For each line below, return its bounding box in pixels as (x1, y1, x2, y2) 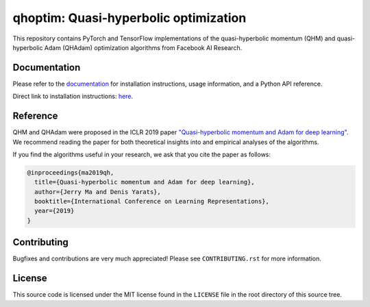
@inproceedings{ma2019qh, (27, 169, 114, 176)
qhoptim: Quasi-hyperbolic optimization (12, 10, 247, 25)
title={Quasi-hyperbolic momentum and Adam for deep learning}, (34, 178, 255, 186)
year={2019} (34, 207, 75, 215)
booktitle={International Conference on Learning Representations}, (34, 197, 270, 206)
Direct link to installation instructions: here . (12, 93, 134, 101)
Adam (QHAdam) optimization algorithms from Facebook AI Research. (44, 43, 243, 51)
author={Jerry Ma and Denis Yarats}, (34, 188, 161, 195)
